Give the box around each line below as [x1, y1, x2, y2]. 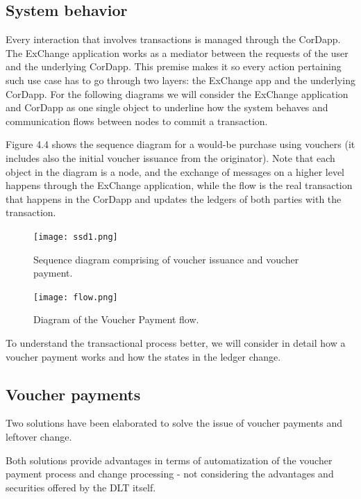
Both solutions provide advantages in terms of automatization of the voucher [6, 452, 333, 467]
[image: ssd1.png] [33, 231, 118, 242]
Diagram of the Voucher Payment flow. [33, 312, 199, 327]
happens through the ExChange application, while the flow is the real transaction [6, 178, 353, 193]
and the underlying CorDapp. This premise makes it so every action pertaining [6, 59, 342, 74]
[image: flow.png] [33, 292, 118, 302]
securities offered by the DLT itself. [6, 480, 156, 494]
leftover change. [6, 430, 72, 443]
